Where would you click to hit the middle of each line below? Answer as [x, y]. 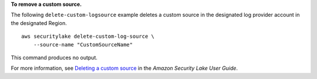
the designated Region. [39, 23]
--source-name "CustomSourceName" [83, 44]
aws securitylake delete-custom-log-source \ [88, 37]
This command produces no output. [54, 58]
